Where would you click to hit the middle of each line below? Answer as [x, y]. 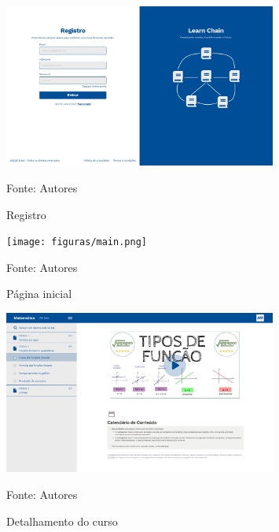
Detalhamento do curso [62, 521]
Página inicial [39, 294]
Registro [26, 214]
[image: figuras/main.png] [77, 242]
